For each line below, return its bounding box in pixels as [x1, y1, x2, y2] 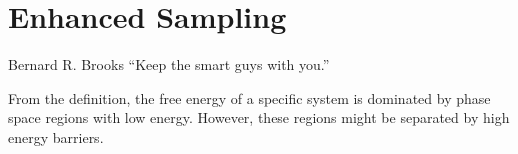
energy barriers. [8, 126, 104, 147]
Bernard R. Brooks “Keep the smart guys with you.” [8, 54, 330, 75]
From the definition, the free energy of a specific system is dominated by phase [8, 87, 491, 108]
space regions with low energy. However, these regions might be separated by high [8, 107, 510, 128]
